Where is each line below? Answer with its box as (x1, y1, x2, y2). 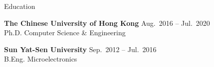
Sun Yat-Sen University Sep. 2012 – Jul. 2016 (4, 44, 157, 54)
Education (4, 1, 35, 11)
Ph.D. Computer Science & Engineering (4, 27, 126, 38)
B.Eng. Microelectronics (4, 54, 77, 64)
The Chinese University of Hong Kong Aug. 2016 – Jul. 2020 (4, 17, 210, 28)
